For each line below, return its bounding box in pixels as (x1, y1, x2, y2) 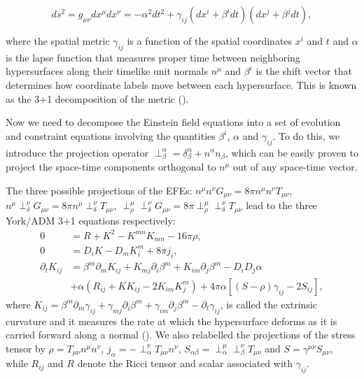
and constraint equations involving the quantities (6, 128, 216, 143)
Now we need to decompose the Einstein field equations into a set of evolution (6, 115, 341, 129)
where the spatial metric (6, 34, 110, 48)
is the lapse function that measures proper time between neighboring (6, 50, 300, 64)
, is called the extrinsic (220, 296, 318, 311)
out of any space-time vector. (232, 159, 358, 174)
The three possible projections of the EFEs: (6, 183, 192, 197)
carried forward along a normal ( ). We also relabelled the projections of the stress (6, 327, 356, 342)
